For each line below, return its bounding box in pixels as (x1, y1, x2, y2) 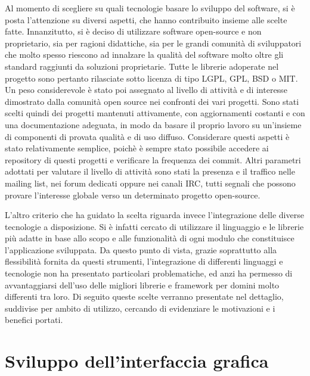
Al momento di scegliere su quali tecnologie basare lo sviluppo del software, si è (5, 2, 295, 14)
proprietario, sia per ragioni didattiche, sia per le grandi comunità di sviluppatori (5, 36, 302, 49)
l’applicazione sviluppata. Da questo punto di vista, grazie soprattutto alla (5, 243, 277, 256)
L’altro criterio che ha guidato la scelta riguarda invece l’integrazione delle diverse (5, 209, 304, 221)
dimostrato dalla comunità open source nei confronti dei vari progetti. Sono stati (5, 95, 299, 107)
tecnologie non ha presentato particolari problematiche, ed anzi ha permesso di (5, 267, 293, 279)
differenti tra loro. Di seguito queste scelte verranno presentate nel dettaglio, (5, 290, 284, 303)
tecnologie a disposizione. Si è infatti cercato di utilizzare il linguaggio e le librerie (5, 220, 304, 232)
